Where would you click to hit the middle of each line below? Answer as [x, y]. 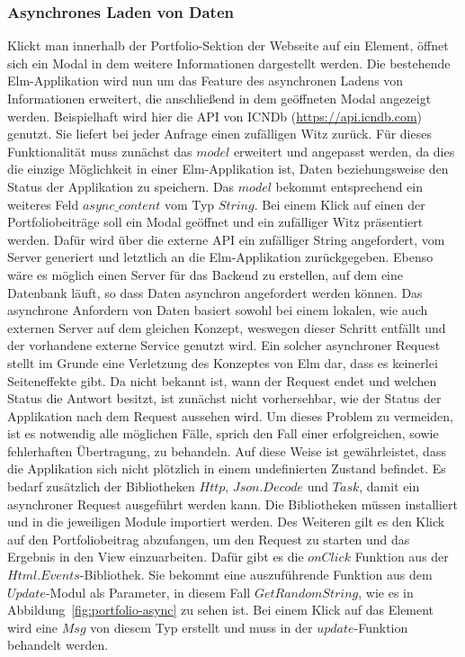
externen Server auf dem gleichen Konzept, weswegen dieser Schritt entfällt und [227, 327]
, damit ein [389, 486]
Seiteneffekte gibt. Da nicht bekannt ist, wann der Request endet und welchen [222, 380]
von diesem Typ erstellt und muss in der [201, 627]
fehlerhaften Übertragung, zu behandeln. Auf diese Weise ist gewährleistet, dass [227, 450]
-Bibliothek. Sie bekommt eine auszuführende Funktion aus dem [256, 575]
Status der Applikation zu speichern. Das [121, 186]
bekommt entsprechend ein [349, 186]
